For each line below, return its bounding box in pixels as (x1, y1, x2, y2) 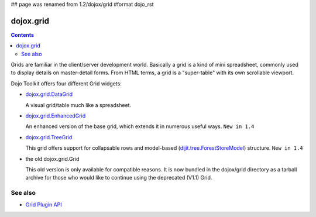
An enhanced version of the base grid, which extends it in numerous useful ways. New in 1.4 (25, 123, 255, 130)
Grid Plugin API (25, 201, 62, 208)
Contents (11, 31, 35, 38)
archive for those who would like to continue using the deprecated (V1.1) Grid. (25, 174, 212, 181)
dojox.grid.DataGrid (25, 91, 73, 98)
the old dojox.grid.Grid (25, 155, 80, 162)
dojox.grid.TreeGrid (25, 133, 73, 140)
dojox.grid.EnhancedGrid (25, 112, 86, 119)
